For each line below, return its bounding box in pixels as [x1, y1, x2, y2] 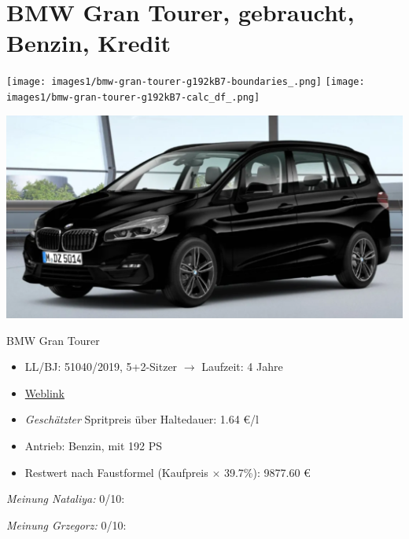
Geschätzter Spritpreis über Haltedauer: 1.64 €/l [24, 411, 259, 427]
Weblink [24, 384, 64, 401]
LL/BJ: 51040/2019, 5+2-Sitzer [24, 358, 178, 375]
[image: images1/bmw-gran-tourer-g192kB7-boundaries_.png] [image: [6, 76, 365, 88]
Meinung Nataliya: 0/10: [6, 490, 125, 507]
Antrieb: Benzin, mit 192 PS [24, 437, 163, 453]
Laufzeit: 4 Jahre [201, 358, 283, 375]
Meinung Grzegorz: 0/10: [6, 516, 127, 533]
